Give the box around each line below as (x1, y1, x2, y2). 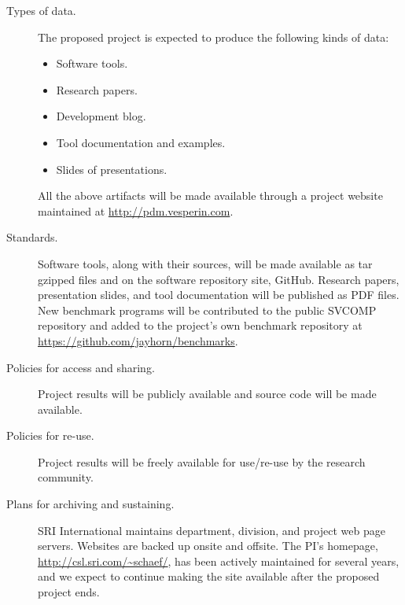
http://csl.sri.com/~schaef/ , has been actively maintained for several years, (38, 552, 399, 569)
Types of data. (6, 2, 76, 18)
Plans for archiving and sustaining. (6, 496, 175, 512)
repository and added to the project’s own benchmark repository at (38, 317, 363, 334)
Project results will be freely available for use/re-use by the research (38, 453, 366, 470)
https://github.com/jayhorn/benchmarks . (38, 332, 238, 349)
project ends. (38, 584, 100, 600)
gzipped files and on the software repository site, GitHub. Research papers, (38, 271, 399, 287)
